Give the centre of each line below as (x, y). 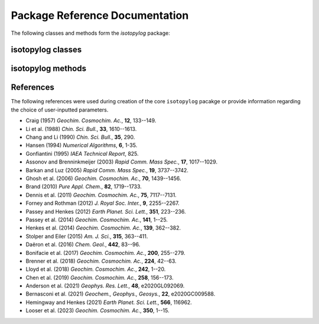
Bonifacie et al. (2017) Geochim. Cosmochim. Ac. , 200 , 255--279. (105, 253)
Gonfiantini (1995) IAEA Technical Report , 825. (82, 153)
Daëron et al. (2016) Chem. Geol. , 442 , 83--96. (83, 244)
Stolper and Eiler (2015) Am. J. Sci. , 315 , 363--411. (87, 236)
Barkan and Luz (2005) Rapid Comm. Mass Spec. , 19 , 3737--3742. (107, 170)
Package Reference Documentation (100, 15)
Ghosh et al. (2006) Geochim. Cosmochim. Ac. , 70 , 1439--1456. (103, 178)
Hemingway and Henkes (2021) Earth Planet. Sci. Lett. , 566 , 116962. (109, 302)
